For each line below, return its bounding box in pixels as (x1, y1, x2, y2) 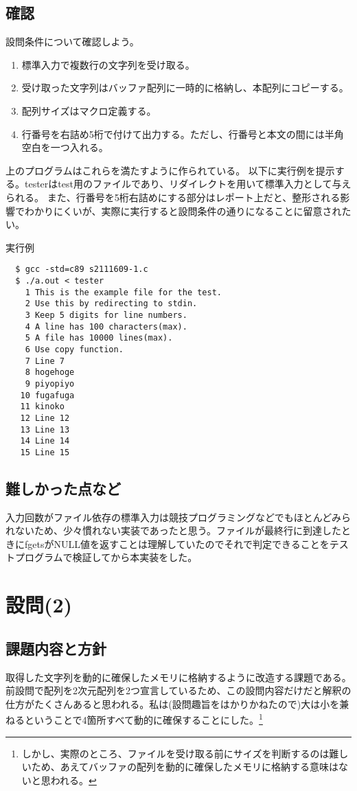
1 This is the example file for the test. (25, 287, 222, 297)
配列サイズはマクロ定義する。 (21, 103, 157, 117)
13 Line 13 (20, 424, 70, 435)
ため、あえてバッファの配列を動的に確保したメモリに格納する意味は (31, 759, 339, 774)
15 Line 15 (20, 447, 70, 457)
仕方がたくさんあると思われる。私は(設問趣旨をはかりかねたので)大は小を (5, 696, 340, 711)
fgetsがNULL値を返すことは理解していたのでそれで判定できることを (24, 536, 330, 551)
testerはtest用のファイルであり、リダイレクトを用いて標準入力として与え (24, 176, 352, 191)
